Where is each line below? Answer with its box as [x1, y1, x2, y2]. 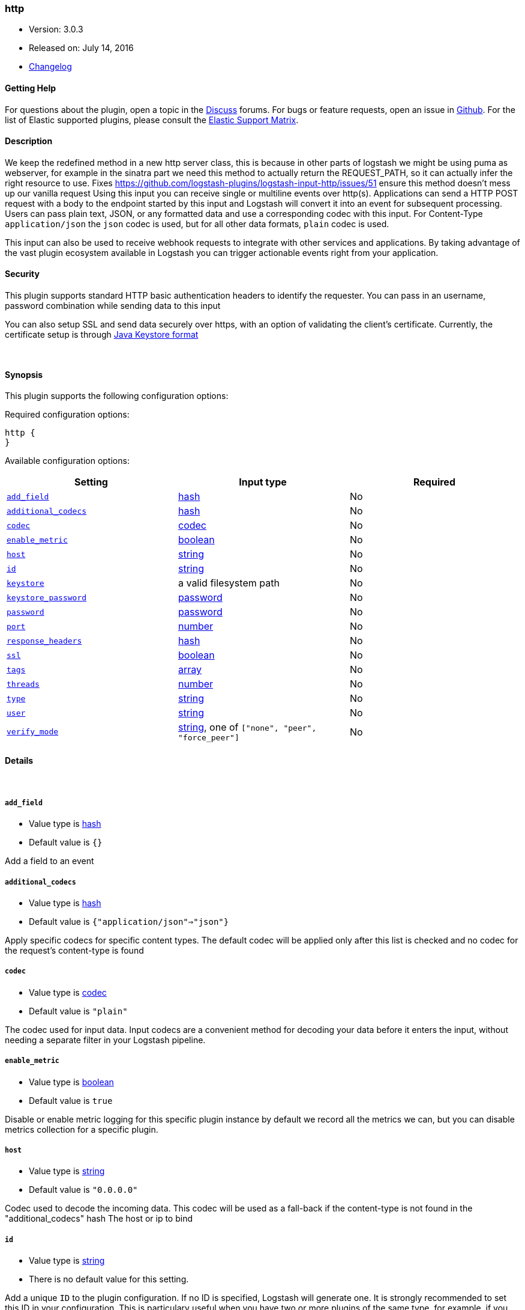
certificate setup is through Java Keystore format [5, 329, 199, 340]
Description [5, 136, 53, 147]
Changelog [29, 61, 72, 72]
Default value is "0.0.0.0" [29, 1184, 138, 1195]
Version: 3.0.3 [29, 24, 83, 35]
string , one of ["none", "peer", [178, 721, 317, 734]
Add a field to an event [5, 856, 94, 867]
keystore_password [7, 593, 87, 602]
